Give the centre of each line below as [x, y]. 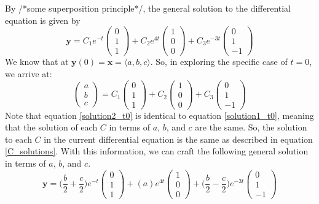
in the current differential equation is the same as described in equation [178, 139]
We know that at [37, 62]
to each [18, 139]
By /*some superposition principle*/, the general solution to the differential [148, 8]
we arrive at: [29, 73]
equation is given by [43, 20]
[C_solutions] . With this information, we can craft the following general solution [157, 151]
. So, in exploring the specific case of [219, 62]
